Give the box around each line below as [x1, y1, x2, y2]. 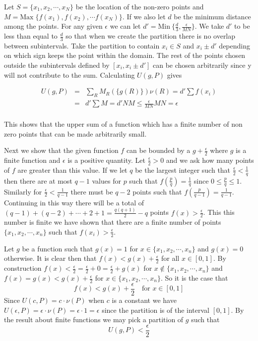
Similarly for [4, 186, 42, 196]
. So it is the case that [160, 273, 228, 283]
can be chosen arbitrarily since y [152, 60, 252, 70]
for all [161, 253, 180, 263]
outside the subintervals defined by [4, 60, 110, 70]
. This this [203, 207, 235, 217]
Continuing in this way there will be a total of [4, 197, 144, 207]
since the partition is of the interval [102, 304, 210, 315]
